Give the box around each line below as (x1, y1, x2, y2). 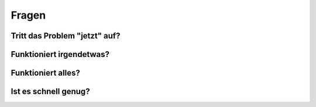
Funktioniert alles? (11, 68, 80, 78)
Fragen (11, 9, 46, 22)
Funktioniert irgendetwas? (11, 49, 110, 59)
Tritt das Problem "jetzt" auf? (11, 31, 121, 41)
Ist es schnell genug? (11, 87, 90, 97)
